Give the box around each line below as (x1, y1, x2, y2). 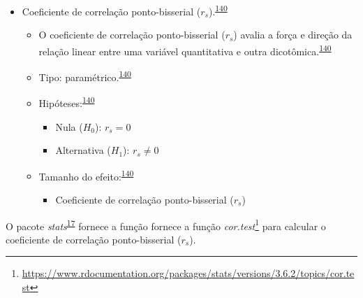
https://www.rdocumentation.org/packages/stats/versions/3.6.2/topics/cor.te (22, 266, 355, 281)
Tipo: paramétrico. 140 (38, 68, 131, 84)
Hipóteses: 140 (38, 94, 95, 110)
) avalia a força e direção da (233, 27, 353, 42)
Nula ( (55, 119, 83, 134)
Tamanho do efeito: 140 (38, 166, 134, 183)
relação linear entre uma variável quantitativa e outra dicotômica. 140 (38, 41, 332, 58)
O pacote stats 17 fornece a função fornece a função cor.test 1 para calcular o (6, 216, 326, 233)
